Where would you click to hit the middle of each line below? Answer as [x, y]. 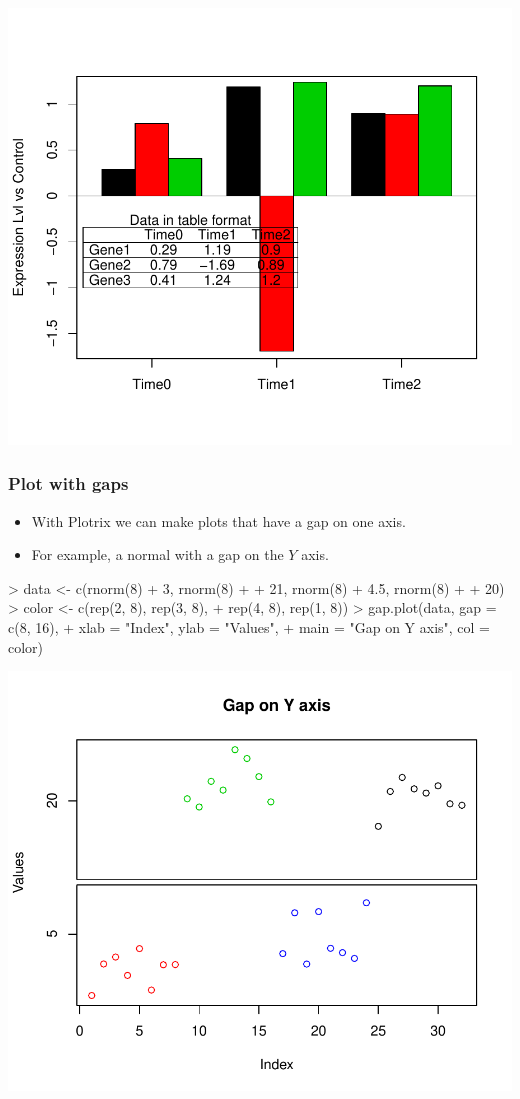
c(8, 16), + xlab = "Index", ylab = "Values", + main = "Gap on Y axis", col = [249, 626]
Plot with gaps [68, 483]
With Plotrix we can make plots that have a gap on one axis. [218, 520]
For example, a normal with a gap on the [157, 554]
